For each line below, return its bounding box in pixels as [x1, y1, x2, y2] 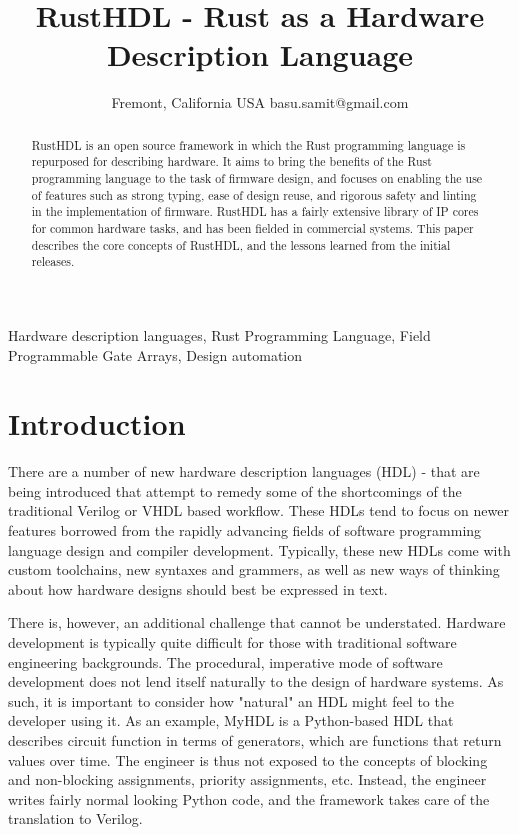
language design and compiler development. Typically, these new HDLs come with [8, 539, 511, 560]
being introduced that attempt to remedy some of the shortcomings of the [8, 480, 462, 501]
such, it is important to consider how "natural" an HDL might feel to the [8, 690, 454, 711]
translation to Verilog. [8, 808, 143, 829]
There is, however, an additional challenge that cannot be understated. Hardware [8, 612, 506, 633]
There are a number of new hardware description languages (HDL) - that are [8, 461, 480, 482]
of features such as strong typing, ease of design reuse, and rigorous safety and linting [31, 186, 477, 203]
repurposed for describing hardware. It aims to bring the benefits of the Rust [31, 153, 432, 170]
